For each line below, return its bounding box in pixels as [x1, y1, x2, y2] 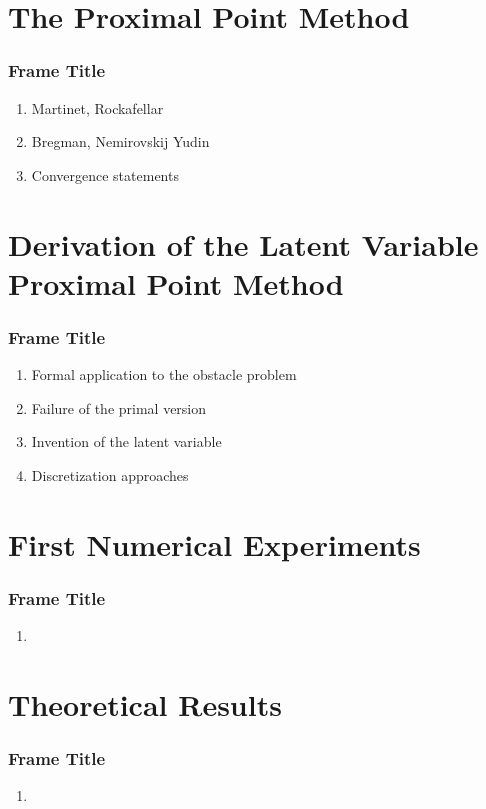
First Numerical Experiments [8, 523, 421, 564]
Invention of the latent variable [31, 431, 222, 452]
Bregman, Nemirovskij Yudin [31, 131, 210, 152]
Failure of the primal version [31, 397, 207, 418]
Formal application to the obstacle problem [31, 364, 297, 385]
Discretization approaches [31, 464, 189, 485]
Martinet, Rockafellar [31, 97, 164, 118]
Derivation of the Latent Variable [8, 223, 479, 264]
